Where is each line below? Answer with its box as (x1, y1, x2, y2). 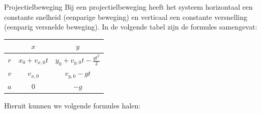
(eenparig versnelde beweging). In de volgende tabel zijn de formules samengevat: (4, 21, 257, 32)
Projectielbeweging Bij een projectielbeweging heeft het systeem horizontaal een (4, 2, 253, 12)
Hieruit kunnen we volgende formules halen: (4, 100, 141, 110)
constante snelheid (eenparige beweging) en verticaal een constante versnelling (4, 11, 247, 22)
